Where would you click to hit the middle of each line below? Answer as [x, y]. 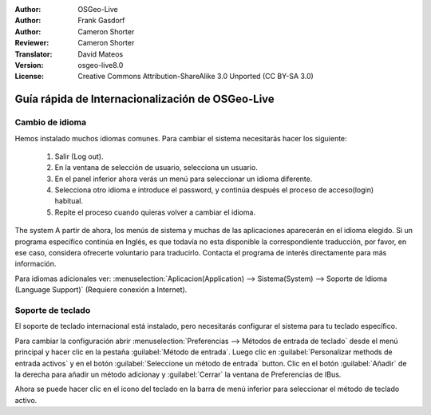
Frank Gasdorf [101, 21]
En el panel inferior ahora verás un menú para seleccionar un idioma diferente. [184, 179]
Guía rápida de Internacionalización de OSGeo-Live [144, 99]
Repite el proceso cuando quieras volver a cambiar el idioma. [155, 212]
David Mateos [101, 54]
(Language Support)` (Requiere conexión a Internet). [101, 290]
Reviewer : [32, 43]
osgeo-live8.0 [101, 65]
